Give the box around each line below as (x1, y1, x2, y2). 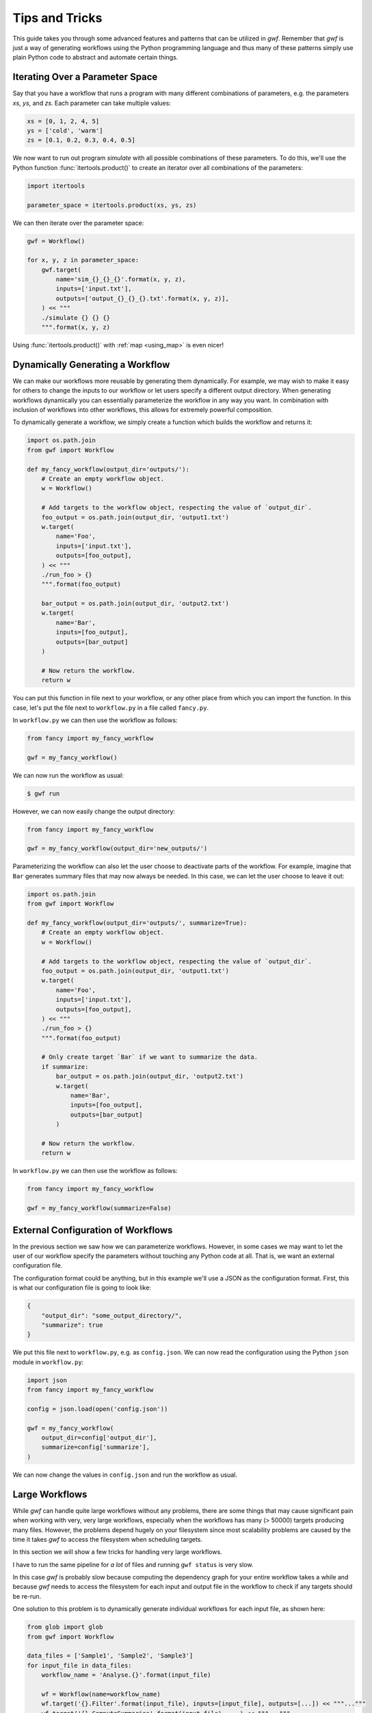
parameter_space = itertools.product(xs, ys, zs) (27, 201, 197, 209)
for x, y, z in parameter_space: (27, 256, 139, 264)
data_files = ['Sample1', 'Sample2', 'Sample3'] (27, 1652, 194, 1660)
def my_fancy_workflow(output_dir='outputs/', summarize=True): (27, 919, 248, 926)
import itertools (27, 182, 85, 190)
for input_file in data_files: (27, 1662, 133, 1669)
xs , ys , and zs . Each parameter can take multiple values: (12, 99, 171, 107)
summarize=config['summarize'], (41, 1443, 150, 1451)
